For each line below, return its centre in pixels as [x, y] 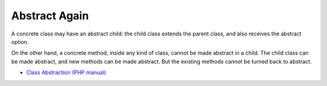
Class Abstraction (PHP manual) [66, 73]
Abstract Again [50, 16]
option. [20, 41]
